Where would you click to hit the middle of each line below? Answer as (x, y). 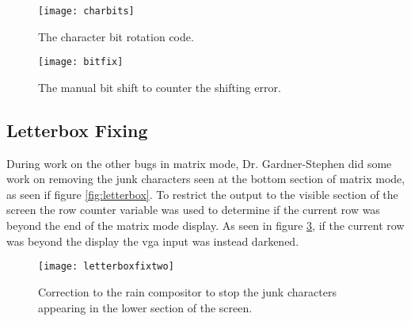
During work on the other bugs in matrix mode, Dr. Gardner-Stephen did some (199, 163)
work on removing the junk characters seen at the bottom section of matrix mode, (206, 179)
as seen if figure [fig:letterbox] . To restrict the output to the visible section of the (202, 194)
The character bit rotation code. (116, 36)
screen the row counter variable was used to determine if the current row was (193, 210)
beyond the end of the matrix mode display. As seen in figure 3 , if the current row (205, 225)
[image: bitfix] (81, 62)
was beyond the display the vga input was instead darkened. (153, 241)
